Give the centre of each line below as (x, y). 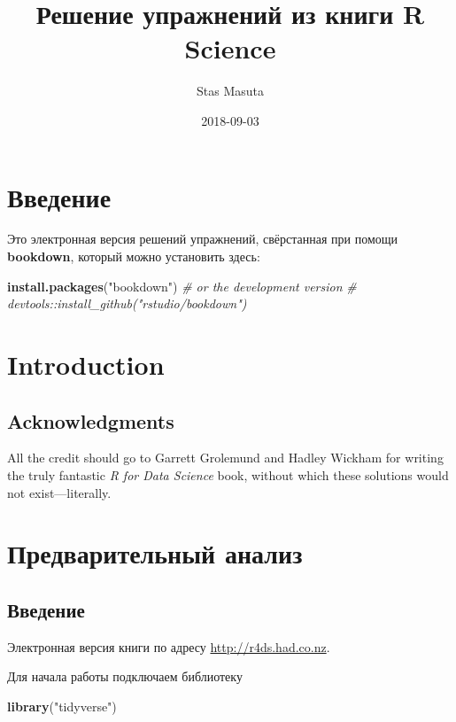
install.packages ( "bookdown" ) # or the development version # (182, 286)
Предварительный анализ (155, 553)
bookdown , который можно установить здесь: (134, 256)
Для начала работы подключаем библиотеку (125, 676)
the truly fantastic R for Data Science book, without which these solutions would (228, 474)
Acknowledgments (91, 420)
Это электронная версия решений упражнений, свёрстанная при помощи (203, 239)
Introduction (86, 364)
